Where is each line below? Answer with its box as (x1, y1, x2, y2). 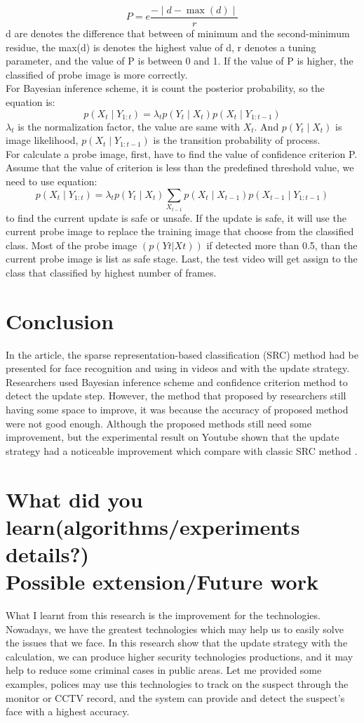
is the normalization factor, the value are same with (18, 119, 240, 133)
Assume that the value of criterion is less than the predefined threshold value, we (6, 160, 354, 175)
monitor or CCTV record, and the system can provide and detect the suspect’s (6, 690, 345, 705)
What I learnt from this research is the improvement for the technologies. (6, 608, 321, 623)
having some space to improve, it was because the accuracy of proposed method (6, 402, 349, 417)
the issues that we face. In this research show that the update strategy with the (6, 635, 348, 650)
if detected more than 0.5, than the (206, 237, 358, 252)
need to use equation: (6, 174, 97, 188)
